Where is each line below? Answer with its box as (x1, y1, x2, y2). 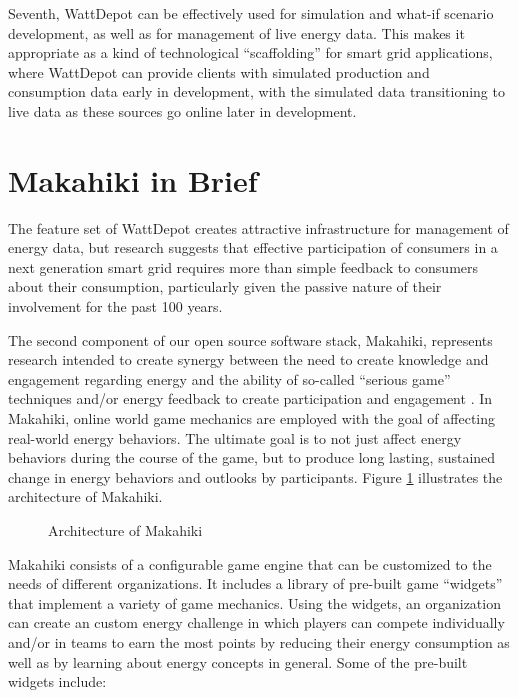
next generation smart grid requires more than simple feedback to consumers (8, 256, 479, 277)
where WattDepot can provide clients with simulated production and (8, 61, 430, 82)
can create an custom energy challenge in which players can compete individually (8, 612, 505, 633)
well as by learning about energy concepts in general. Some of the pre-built (8, 651, 468, 672)
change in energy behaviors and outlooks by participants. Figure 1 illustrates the (8, 466, 503, 487)
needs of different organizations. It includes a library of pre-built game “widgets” (8, 573, 503, 594)
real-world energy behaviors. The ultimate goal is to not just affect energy (8, 427, 462, 448)
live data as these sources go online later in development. (8, 100, 357, 121)
